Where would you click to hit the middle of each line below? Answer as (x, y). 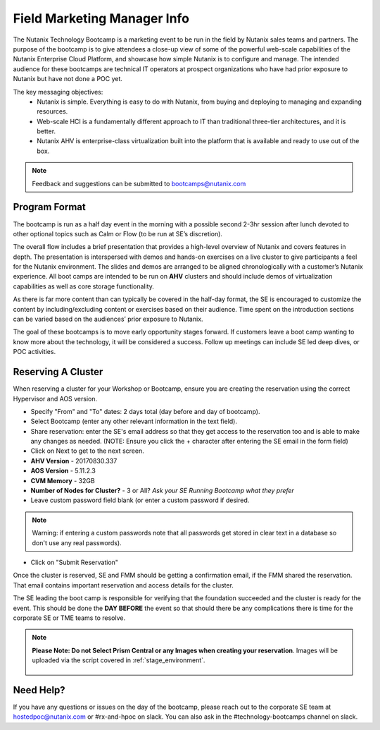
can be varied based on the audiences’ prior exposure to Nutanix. (108, 319)
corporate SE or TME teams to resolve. (69, 618)
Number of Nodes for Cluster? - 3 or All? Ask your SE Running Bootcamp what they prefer (163, 491)
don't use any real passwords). (77, 542)
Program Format (49, 207)
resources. (52, 111)
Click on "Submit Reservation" (75, 562)
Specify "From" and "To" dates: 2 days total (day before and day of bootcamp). (145, 411)
